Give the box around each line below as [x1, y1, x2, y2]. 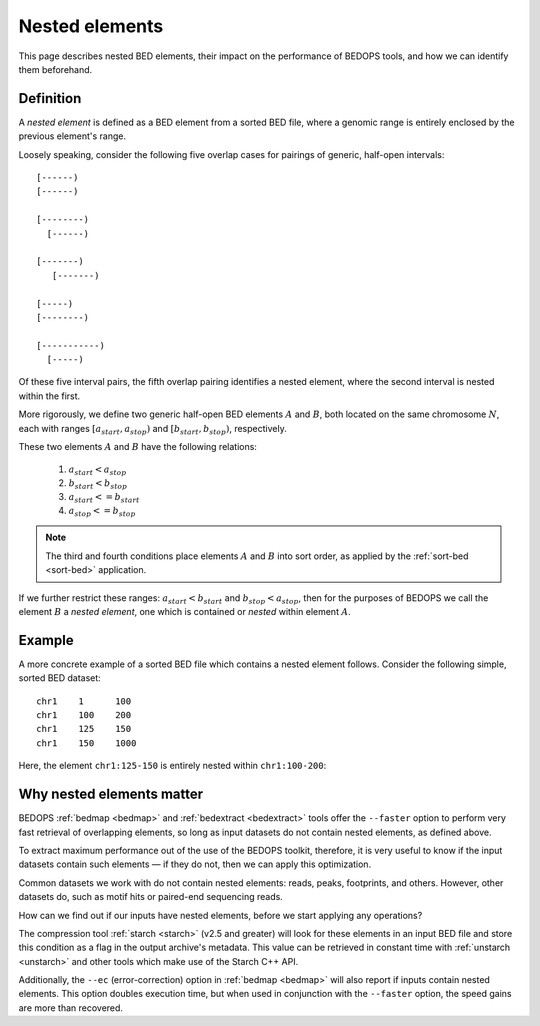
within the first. [18, 390, 81, 402]
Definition [18, 90, 82, 107]
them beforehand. [18, 63, 93, 75]
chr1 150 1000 [36, 737, 137, 749]
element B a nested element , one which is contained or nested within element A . [18, 606, 352, 617]
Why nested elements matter [18, 786, 204, 803]
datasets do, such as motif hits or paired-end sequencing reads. [18, 891, 284, 903]
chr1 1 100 [36, 695, 132, 707]
